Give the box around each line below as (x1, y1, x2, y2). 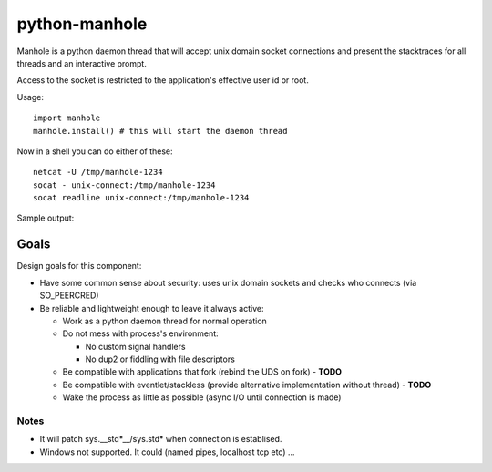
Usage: (16, 91, 45, 102)
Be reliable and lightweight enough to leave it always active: (39, 303, 264, 313)
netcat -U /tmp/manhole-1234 (33, 167, 163, 178)
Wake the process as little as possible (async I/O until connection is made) (62, 392, 342, 403)
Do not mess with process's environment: (62, 328, 219, 339)
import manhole (33, 113, 101, 123)
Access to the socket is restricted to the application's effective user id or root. (16, 75, 309, 86)
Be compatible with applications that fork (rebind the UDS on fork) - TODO (62, 366, 342, 377)
